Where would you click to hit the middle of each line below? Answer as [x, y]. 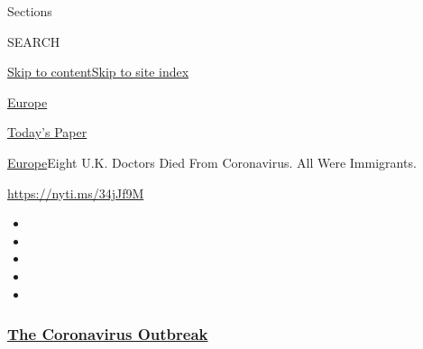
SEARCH [34, 41]
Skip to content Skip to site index [98, 72]
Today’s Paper [47, 132]
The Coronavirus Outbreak [108, 334]
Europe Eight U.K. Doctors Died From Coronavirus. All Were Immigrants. [212, 162]
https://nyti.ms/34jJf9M [76, 193]
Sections [30, 11]
